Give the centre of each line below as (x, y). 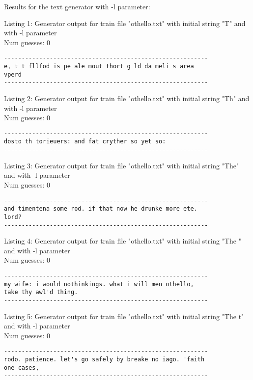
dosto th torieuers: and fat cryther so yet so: (85, 142)
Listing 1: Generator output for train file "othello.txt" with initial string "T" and (125, 23)
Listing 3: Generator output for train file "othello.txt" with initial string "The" (122, 165)
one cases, (22, 367)
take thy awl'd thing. (41, 292)
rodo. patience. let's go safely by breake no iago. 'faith (104, 359)
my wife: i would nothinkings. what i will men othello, (99, 284)
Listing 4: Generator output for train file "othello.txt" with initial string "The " (123, 241)
